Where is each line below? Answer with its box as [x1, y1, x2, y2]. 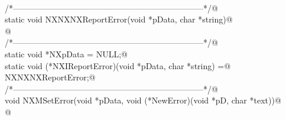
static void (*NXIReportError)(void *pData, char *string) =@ [5, 59, 231, 72]
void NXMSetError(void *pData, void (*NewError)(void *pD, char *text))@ [5, 94, 281, 106]
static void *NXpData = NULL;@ [5, 47, 128, 60]
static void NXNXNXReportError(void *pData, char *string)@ [5, 13, 233, 25]
